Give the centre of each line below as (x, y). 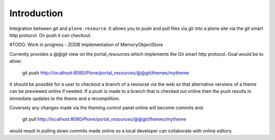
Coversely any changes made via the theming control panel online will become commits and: (107, 108)
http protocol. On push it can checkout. (50, 35)
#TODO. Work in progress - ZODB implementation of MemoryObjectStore (86, 45)
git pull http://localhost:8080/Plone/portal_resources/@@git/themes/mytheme (104, 119)
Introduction (36, 13)
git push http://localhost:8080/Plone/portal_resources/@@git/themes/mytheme (106, 73)
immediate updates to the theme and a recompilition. (65, 98)
